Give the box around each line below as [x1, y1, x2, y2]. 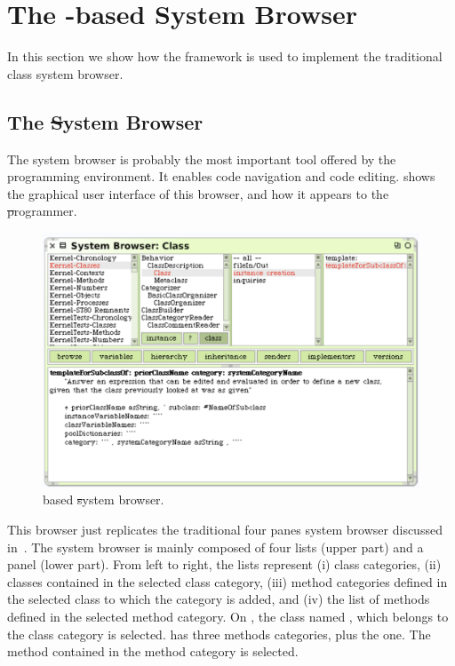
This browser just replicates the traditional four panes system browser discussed [7, 520, 443, 539]
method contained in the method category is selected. [7, 642, 299, 661]
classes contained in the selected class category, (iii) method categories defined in [7, 572, 448, 591]
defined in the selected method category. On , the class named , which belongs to [7, 607, 449, 625]
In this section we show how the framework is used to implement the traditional [7, 47, 443, 66]
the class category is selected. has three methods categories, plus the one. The [7, 624, 431, 643]
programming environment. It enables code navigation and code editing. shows [7, 167, 435, 186]
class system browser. [7, 64, 124, 83]
